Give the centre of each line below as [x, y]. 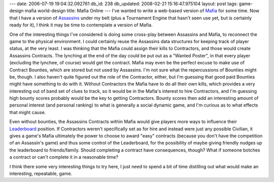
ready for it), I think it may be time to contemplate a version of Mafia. [81, 25]
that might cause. [28, 112]
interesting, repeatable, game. [41, 173]
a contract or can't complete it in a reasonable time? [64, 157]
